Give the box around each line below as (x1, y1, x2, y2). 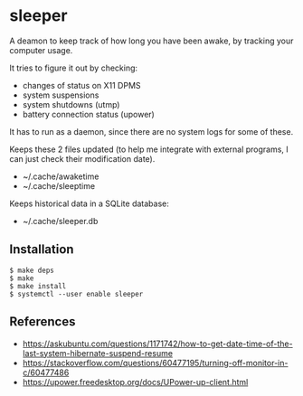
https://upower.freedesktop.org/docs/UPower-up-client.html (22, 376, 249, 387)
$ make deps (9, 266, 54, 275)
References (9, 314, 76, 330)
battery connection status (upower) (22, 108, 156, 119)
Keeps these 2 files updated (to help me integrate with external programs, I (9, 144, 289, 155)
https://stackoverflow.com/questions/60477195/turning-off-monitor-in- (22, 357, 289, 368)
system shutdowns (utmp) (22, 99, 120, 109)
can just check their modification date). (9, 153, 156, 164)
